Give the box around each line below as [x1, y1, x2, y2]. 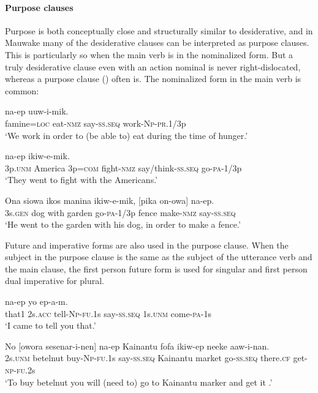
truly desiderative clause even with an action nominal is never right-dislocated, [5, 60, 301, 73]
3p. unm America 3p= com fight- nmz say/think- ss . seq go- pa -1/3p [5, 161, 242, 174]
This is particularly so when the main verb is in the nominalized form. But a [5, 48, 293, 61]
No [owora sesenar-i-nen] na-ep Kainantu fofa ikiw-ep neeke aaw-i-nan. [5, 339, 270, 352]
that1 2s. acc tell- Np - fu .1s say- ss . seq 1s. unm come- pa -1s [5, 307, 211, 320]
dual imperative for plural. [5, 274, 104, 287]
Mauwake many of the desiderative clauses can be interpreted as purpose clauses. [5, 36, 309, 49]
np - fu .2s [5, 364, 36, 376]
